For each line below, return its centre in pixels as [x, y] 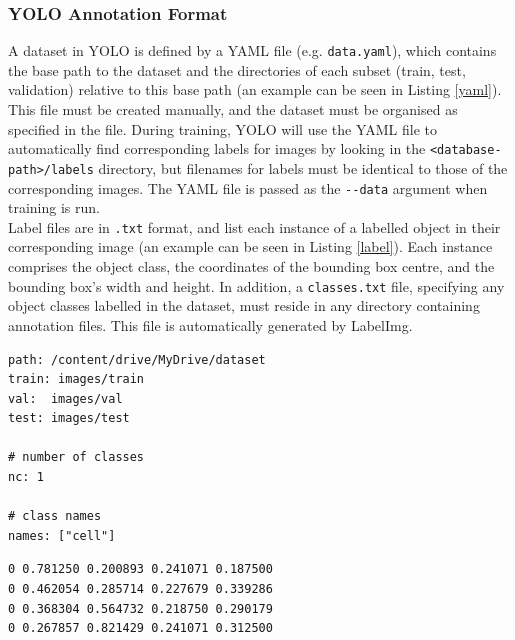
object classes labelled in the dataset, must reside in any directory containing [244, 305]
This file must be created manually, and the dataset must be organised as [233, 109]
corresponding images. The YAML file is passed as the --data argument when [248, 187]
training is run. [54, 207]
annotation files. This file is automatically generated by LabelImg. [210, 324]
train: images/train [76, 379]
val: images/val [65, 398]
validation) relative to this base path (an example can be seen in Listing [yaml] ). [255, 89]
